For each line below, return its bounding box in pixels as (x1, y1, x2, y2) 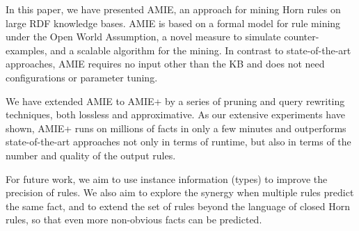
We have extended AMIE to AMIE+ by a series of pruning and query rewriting (6, 93, 345, 108)
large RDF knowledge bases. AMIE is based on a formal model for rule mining (6, 15, 341, 30)
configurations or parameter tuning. (6, 70, 158, 84)
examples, (6, 42, 47, 57)
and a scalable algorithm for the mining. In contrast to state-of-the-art (50, 42, 351, 57)
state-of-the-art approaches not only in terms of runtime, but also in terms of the (6, 134, 351, 149)
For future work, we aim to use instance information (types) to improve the (6, 171, 328, 186)
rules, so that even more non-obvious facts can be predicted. (6, 212, 262, 227)
